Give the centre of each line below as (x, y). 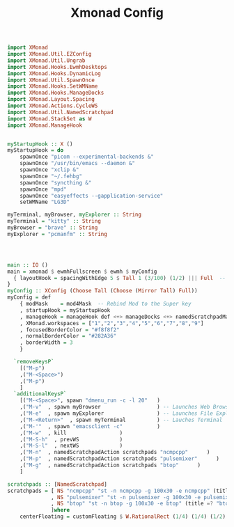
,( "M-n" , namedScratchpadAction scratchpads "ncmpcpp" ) (115, 453)
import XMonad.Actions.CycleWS (53, 106)
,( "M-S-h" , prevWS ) (71, 439)
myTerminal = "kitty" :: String (54, 221)
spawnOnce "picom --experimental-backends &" (87, 157)
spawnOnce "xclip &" (49, 170)
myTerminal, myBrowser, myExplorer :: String (74, 215)
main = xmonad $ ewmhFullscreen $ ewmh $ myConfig (82, 272)
